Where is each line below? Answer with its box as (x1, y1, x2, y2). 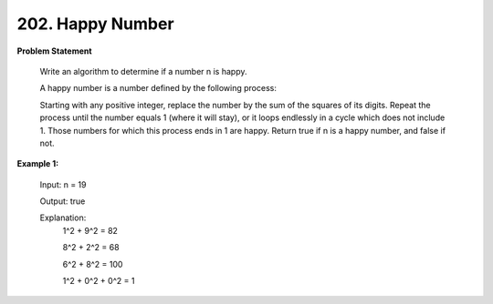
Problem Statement (16, 46, 92, 56)
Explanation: (39, 212, 87, 223)
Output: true (39, 196, 86, 207)
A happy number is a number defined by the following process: (39, 83, 278, 94)
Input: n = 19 (39, 178, 87, 190)
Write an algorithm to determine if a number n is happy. (39, 66, 247, 76)
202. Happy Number (16, 14, 174, 34)
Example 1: (16, 158, 59, 169)
